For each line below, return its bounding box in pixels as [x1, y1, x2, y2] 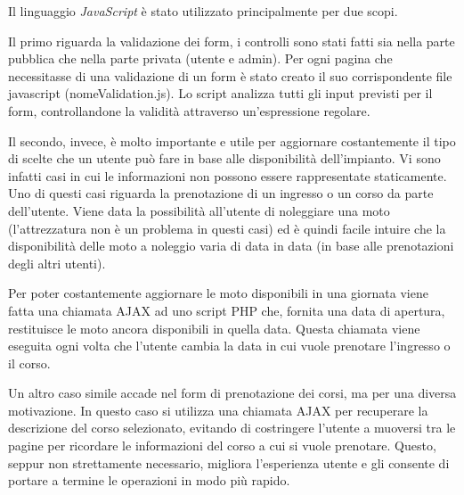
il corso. [8, 353, 51, 372]
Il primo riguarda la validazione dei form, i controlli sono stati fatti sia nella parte [8, 31, 455, 50]
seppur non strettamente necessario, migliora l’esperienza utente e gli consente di [8, 453, 450, 472]
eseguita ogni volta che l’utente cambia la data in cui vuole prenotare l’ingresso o [8, 336, 451, 355]
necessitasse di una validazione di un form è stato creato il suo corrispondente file [8, 66, 452, 85]
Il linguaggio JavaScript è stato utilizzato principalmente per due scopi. [8, 2, 398, 20]
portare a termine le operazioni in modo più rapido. [8, 471, 290, 490]
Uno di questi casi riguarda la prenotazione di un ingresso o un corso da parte [8, 184, 434, 202]
